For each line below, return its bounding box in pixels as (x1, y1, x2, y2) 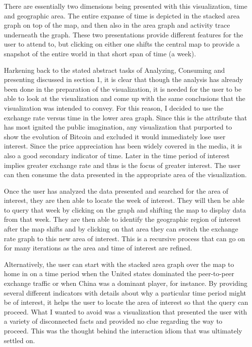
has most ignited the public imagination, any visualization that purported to (4, 122, 232, 132)
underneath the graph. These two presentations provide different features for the (4, 29, 243, 39)
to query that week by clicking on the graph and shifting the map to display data (4, 204, 246, 215)
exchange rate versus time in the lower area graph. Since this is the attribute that (4, 112, 247, 122)
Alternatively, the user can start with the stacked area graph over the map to (4, 259, 234, 269)
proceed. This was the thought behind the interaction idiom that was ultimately (4, 326, 242, 335)
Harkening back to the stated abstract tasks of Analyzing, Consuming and (4, 65, 225, 75)
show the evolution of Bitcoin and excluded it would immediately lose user (4, 131, 226, 141)
